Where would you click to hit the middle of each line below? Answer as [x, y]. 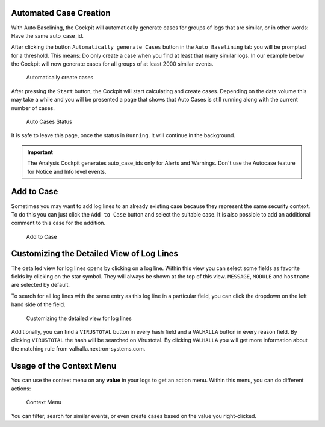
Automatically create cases [60, 78]
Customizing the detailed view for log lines [79, 318]
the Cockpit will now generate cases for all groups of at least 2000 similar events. [112, 64]
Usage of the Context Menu [64, 366]
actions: [21, 389]
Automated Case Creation [61, 13]
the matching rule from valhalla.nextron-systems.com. [78, 348]
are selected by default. [41, 285]
